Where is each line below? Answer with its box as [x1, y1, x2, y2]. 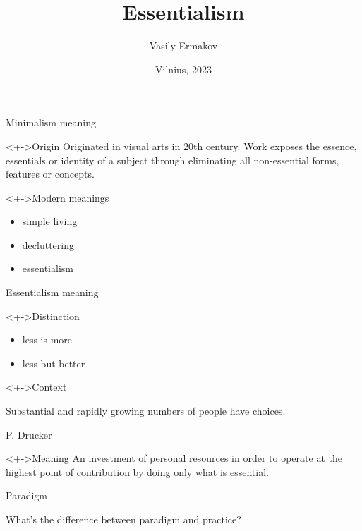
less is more [22, 332, 73, 347]
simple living [22, 214, 78, 228]
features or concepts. [6, 166, 95, 181]
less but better [22, 355, 85, 370]
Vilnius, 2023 [155, 61, 212, 76]
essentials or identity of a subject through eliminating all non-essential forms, [6, 152, 339, 167]
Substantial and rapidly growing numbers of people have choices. [6, 403, 286, 418]
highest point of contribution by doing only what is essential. [6, 464, 269, 479]
